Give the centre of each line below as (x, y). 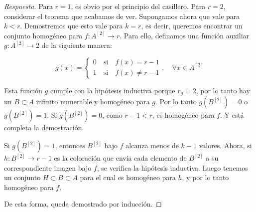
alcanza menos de (152, 145)
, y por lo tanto (205, 177)
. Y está (232, 115)
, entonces (70, 145)
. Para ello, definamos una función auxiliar (185, 35)
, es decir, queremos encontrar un (192, 26)
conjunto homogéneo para (43, 35)
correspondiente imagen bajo (48, 167)
